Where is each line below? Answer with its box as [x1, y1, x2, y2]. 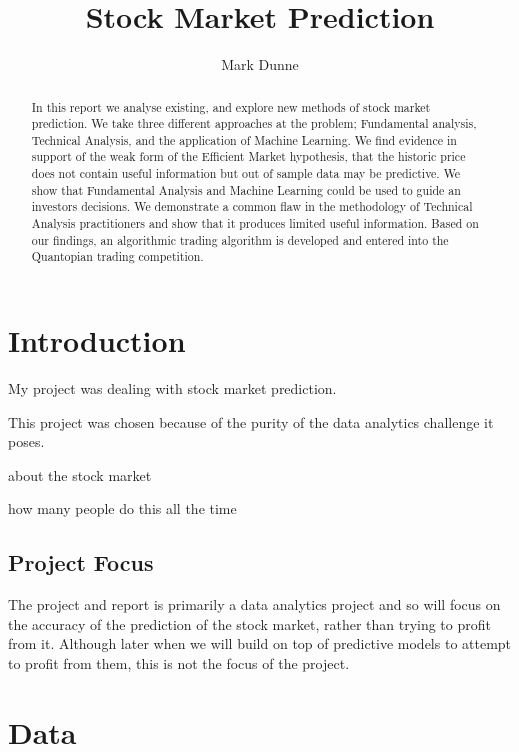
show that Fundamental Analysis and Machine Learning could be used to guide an [31, 181, 461, 198]
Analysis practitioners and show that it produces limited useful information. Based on [31, 215, 479, 232]
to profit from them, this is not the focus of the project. [8, 652, 350, 673]
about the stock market [8, 464, 152, 485]
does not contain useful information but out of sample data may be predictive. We [31, 165, 461, 182]
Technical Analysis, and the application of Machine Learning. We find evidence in [31, 131, 457, 148]
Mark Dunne [221, 54, 299, 75]
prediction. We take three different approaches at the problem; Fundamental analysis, [31, 115, 477, 132]
